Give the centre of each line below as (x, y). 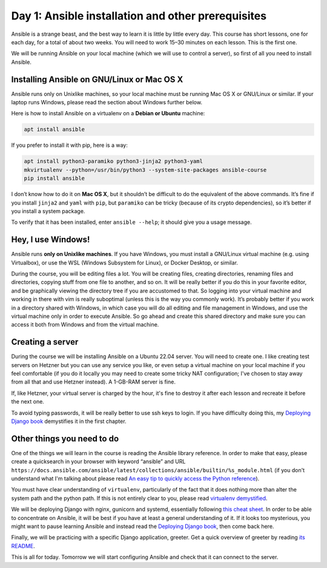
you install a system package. (48, 211)
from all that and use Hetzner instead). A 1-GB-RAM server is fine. (93, 382)
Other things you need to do (65, 438)
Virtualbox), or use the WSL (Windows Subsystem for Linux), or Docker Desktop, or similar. (125, 262)
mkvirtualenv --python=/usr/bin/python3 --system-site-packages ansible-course (145, 170)
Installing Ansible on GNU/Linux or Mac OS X (97, 79)
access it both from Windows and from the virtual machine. (85, 325)
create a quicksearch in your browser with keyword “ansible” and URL (98, 462)
